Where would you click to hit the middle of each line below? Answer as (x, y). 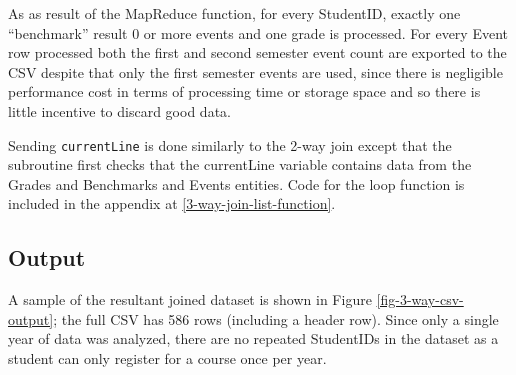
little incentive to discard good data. (119, 110)
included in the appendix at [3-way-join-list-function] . (172, 203)
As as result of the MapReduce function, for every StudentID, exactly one (234, 13)
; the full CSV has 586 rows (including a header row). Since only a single (276, 318)
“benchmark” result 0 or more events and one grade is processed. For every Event (258, 32)
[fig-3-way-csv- (420, 299)
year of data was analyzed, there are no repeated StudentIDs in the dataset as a (253, 338)
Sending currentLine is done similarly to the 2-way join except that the (230, 144)
